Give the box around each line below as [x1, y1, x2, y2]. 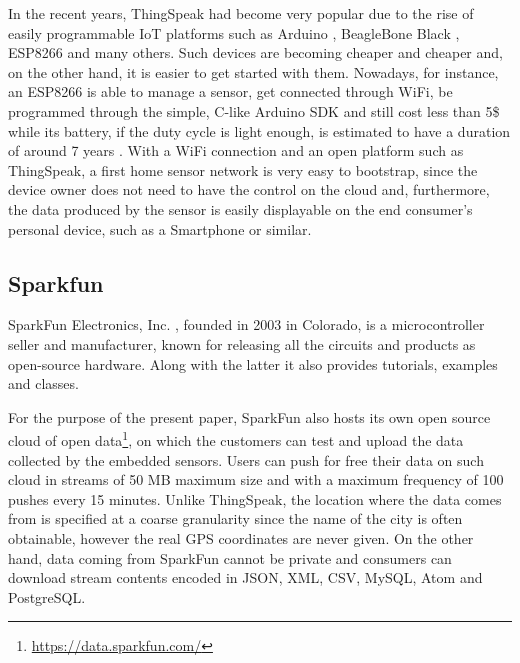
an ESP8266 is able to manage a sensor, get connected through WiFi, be [8, 81, 453, 102]
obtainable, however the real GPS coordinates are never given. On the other [8, 527, 474, 548]
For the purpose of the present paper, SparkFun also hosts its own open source [8, 406, 491, 427]
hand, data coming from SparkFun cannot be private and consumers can [8, 547, 452, 568]
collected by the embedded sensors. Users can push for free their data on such [8, 449, 484, 470]
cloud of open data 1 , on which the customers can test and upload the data [8, 427, 464, 450]
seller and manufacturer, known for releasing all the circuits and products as [8, 333, 476, 354]
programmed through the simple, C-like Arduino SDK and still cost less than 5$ [8, 100, 500, 121]
